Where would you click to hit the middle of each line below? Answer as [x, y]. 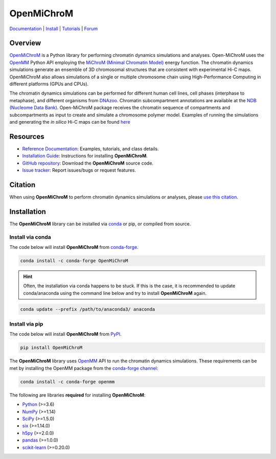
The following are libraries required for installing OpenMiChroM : [77, 395]
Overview [25, 43]
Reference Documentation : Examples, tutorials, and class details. [90, 149]
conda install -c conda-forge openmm [67, 382]
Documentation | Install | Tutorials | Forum [54, 29]
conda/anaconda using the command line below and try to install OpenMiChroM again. [115, 293]
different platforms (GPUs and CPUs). [49, 84]
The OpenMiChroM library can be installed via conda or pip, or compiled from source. [100, 224]
